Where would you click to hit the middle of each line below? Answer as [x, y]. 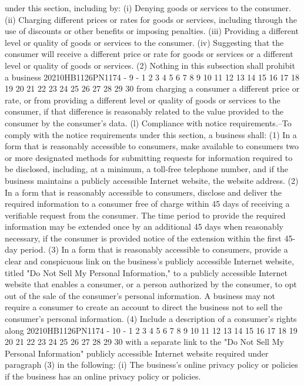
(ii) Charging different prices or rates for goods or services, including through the [151, 19]
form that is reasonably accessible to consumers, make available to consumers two [152, 146]
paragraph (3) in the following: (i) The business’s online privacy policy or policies [151, 365]
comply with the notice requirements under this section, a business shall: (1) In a [151, 134]
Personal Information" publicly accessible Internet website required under [137, 353]
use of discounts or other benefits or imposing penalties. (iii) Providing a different [152, 31]
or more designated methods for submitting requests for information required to [149, 157]
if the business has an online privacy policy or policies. [103, 376]
